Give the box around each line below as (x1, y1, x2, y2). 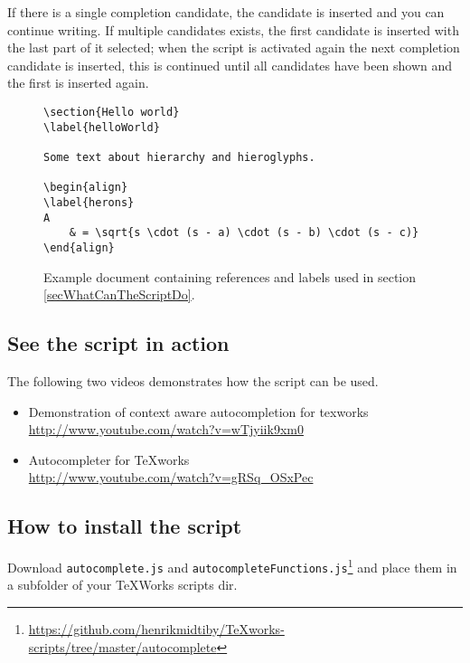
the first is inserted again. (7, 73, 149, 92)
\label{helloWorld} (43, 120, 160, 134)
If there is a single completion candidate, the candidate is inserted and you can (7, 3, 445, 21)
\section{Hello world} (43, 105, 180, 118)
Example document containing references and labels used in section (43, 267, 417, 286)
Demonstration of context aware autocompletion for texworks (28, 402, 369, 421)
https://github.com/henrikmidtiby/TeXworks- (28, 620, 285, 638)
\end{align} (43, 241, 115, 254)
